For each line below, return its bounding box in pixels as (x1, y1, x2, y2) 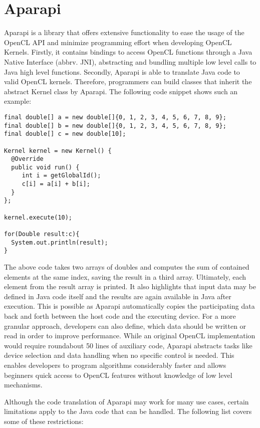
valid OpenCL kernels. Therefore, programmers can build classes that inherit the (4, 76, 252, 87)
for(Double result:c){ (4, 231, 80, 238)
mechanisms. (4, 379, 43, 390)
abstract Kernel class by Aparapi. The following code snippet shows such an (4, 86, 238, 96)
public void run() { (11, 163, 80, 171)
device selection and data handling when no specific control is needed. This (4, 350, 234, 360)
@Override (11, 155, 44, 163)
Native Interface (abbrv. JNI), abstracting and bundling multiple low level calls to (4, 56, 256, 67)
